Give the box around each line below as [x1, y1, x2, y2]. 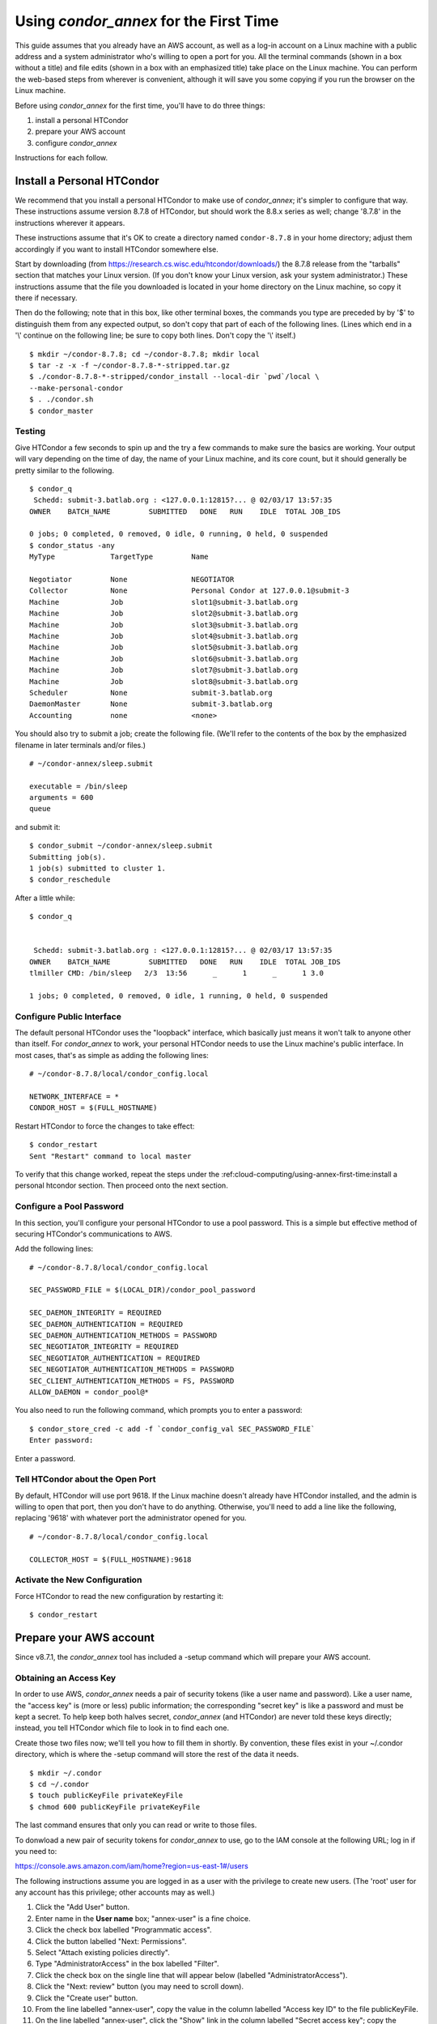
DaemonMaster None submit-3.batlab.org [29, 699, 273, 708]
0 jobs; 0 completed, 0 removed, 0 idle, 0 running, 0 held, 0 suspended [29, 529, 329, 538]
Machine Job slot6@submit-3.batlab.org [29, 654, 299, 663]
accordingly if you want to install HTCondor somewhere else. [15, 244, 218, 254]
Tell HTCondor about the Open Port [15, 1473, 156, 1485]
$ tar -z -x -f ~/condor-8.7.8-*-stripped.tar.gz [29, 361, 231, 370]
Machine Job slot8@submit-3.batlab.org [29, 677, 299, 686]
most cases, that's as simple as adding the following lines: [15, 1050, 210, 1060]
